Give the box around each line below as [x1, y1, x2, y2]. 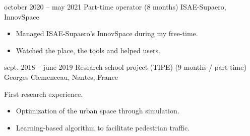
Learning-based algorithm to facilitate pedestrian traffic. [16, 122, 190, 132]
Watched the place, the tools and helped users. [16, 45, 160, 55]
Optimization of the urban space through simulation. [16, 105, 179, 116]
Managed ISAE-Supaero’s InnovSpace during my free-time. [16, 28, 198, 39]
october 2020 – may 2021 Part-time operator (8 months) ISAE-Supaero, [4, 2, 226, 12]
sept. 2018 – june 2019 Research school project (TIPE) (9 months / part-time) [4, 62, 246, 72]
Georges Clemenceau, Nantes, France [4, 71, 118, 82]
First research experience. [4, 88, 83, 99]
